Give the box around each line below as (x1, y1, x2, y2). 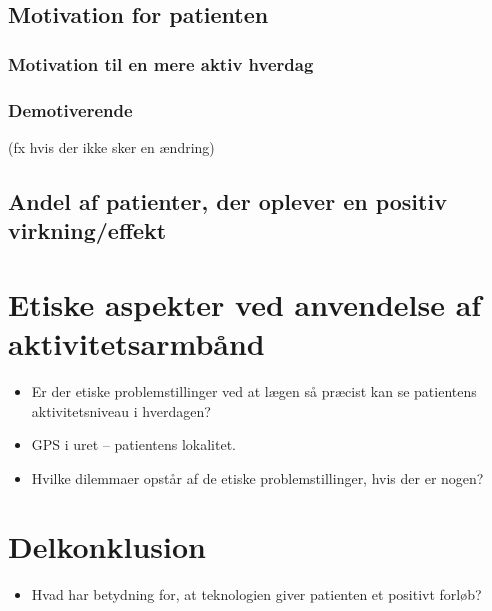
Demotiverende (8, 97, 133, 122)
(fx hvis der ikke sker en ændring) (8, 136, 215, 157)
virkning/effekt (8, 215, 167, 246)
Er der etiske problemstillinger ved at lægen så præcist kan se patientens (31, 380, 477, 401)
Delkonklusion (8, 526, 206, 567)
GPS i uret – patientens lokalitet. (31, 434, 237, 455)
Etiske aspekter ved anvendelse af (8, 283, 482, 324)
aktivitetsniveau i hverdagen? (31, 400, 211, 421)
